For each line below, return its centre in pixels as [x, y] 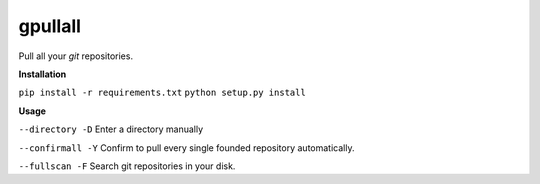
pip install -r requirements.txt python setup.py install [162, 93]
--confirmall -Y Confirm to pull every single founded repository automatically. [186, 147]
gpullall [50, 26]
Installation [42, 74]
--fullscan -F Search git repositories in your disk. [127, 166]
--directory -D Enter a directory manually [111, 129]
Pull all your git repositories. [76, 56]
